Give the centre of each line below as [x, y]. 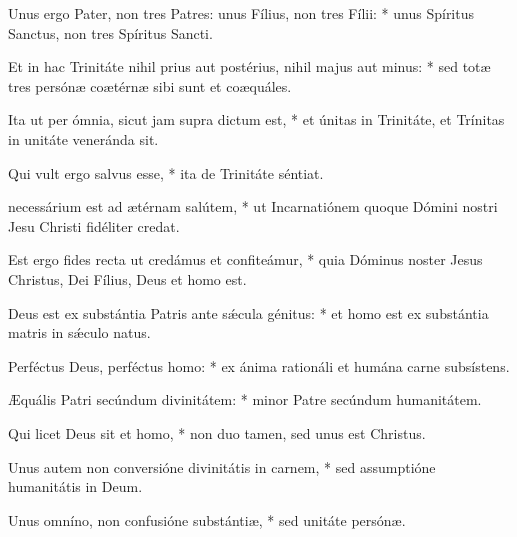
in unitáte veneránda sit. [83, 138]
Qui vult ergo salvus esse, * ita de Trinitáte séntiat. [166, 172]
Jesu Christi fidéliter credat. [94, 225]
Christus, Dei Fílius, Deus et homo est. [127, 278]
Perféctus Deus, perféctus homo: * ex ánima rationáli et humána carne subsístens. [259, 365]
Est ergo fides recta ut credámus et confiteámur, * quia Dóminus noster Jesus [245, 259]
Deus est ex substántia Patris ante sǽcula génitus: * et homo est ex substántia [248, 312]
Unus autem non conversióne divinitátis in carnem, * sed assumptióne [222, 466]
